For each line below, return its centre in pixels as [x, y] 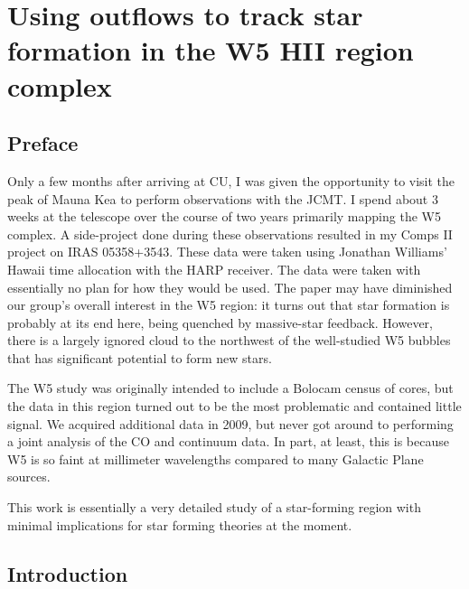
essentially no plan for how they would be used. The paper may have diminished [230, 287]
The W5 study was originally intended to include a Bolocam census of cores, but [230, 388]
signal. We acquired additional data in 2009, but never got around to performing [230, 423]
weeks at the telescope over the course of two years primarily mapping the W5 [224, 216]
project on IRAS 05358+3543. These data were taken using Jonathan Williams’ [227, 252]
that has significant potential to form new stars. [140, 357]
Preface [43, 143]
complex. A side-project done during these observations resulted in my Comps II [230, 234]
